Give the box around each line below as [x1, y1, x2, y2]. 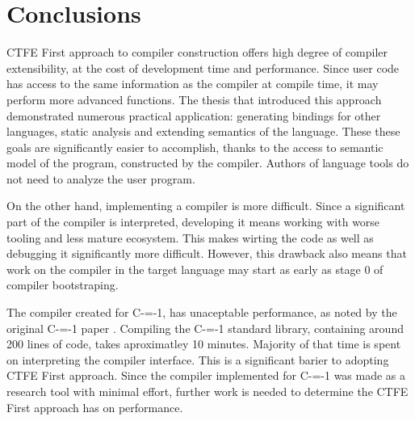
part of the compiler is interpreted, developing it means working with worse [6, 213, 380, 230]
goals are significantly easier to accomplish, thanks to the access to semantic [6, 138, 384, 155]
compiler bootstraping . [6, 276, 119, 293]
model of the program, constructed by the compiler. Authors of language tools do [6, 154, 409, 171]
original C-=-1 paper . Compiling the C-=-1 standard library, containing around [6, 319, 404, 336]
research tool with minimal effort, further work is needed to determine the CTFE [6, 383, 409, 399]
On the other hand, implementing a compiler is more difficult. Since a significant [6, 197, 405, 214]
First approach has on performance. [6, 398, 183, 415]
